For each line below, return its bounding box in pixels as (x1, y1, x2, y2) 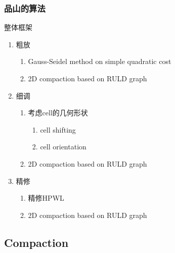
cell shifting (40, 124, 76, 135)
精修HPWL (28, 193, 64, 203)
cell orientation (40, 141, 86, 152)
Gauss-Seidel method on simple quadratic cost (28, 56, 171, 67)
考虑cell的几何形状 (28, 107, 88, 118)
